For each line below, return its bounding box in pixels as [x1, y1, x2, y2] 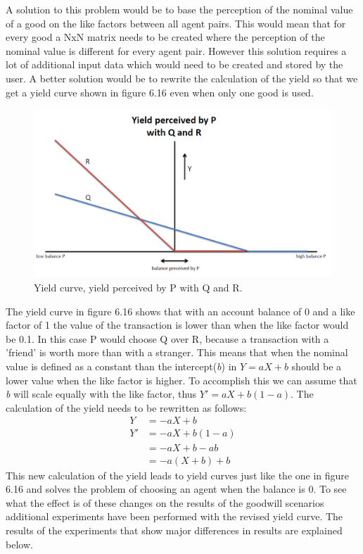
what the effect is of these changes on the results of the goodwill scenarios [6, 495, 324, 510]
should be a [291, 359, 342, 374]
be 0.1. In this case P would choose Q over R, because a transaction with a [6, 331, 329, 346]
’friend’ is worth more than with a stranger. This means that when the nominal [6, 345, 348, 360]
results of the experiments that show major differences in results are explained [6, 522, 343, 537]
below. [6, 536, 33, 551]
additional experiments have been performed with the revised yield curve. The [6, 509, 343, 524]
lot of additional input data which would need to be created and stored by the [6, 57, 343, 72]
